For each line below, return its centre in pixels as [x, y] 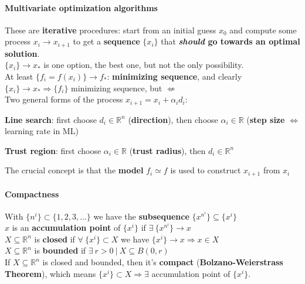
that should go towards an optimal [231, 41]
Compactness [32, 194]
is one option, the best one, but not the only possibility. [144, 65]
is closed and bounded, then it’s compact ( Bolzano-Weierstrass [163, 262]
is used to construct [206, 170]
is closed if [55, 239]
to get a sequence [106, 41]
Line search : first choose [51, 119]
